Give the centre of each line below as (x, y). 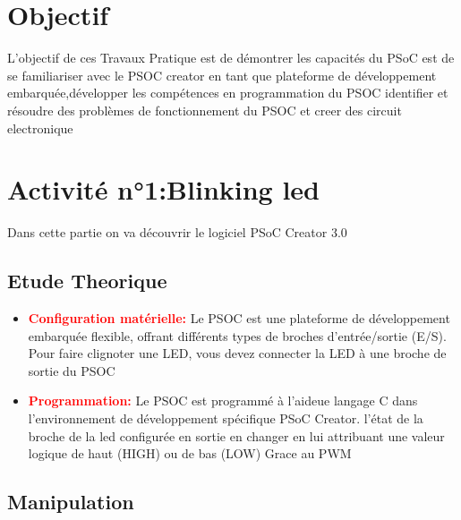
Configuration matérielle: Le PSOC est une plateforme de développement (239, 318)
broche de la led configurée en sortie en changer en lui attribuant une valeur (236, 435)
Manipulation (71, 502)
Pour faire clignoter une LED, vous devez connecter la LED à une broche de (237, 353)
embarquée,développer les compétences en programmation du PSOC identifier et (228, 93)
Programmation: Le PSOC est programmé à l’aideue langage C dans (223, 401)
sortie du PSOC (72, 370)
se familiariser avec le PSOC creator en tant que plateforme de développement (222, 75)
